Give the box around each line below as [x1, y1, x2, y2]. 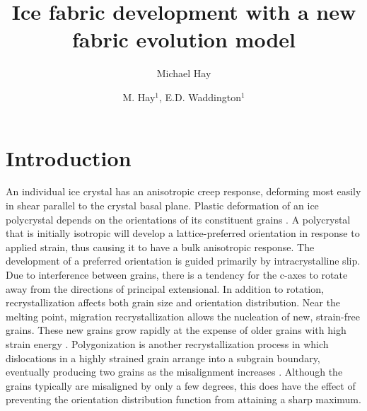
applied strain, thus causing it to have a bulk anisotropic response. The [6, 239, 315, 254]
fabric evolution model [72, 25, 296, 54]
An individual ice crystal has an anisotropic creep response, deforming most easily [6, 184, 361, 199]
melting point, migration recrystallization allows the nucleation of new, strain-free [6, 308, 360, 323]
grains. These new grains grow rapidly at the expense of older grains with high [6, 323, 346, 337]
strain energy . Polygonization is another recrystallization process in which [6, 336, 329, 351]
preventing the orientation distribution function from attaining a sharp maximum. [6, 392, 361, 407]
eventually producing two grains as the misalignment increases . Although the [6, 364, 343, 379]
